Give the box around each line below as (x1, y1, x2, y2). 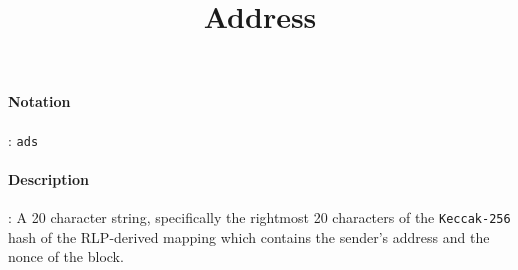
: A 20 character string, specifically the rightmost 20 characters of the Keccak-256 (8, 207, 511, 228)
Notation (8, 91, 71, 112)
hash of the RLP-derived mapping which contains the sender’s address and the (8, 226, 490, 247)
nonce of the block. (8, 246, 124, 267)
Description (8, 168, 90, 189)
